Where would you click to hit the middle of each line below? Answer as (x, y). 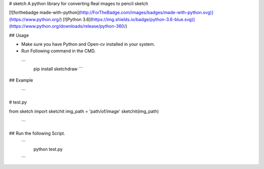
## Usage (19, 35)
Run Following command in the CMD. (58, 51)
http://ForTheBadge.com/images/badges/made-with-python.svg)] (147, 13)
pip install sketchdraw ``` (58, 69)
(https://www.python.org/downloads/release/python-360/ (67, 26)
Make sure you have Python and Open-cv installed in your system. (88, 44)
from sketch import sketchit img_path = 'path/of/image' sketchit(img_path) (84, 111)
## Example (21, 80)
